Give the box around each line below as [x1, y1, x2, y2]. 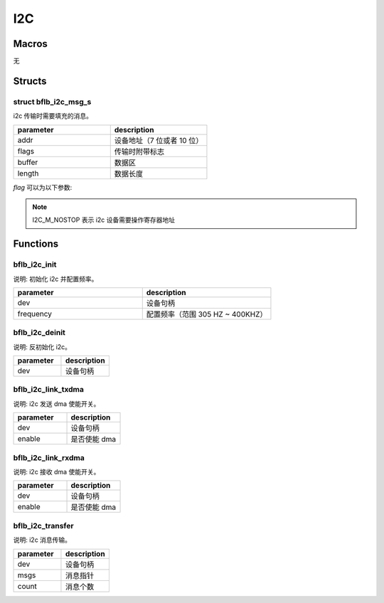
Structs [13, 75, 47, 87]
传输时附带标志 [114, 146, 165, 156]
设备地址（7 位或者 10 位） [114, 135, 203, 145]
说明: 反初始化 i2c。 [13, 342, 71, 351]
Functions [13, 238, 59, 250]
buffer [17, 157, 38, 167]
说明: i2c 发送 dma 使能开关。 [13, 399, 100, 408]
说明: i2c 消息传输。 [13, 535, 71, 544]
